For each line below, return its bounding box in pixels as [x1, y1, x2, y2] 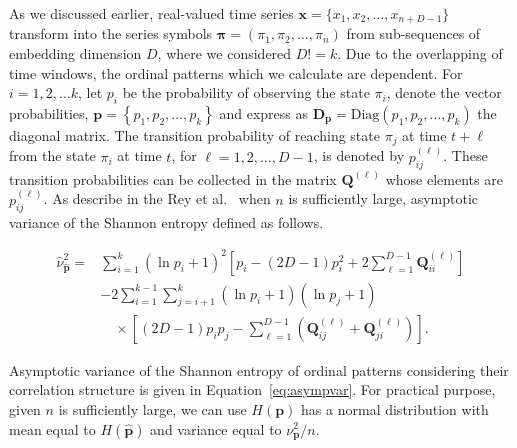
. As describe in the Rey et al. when [43, 188, 271, 209]
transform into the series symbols [9, 23, 213, 44]
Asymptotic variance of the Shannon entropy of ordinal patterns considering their [9, 359, 509, 380]
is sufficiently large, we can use [58, 398, 247, 419]
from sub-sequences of [346, 23, 481, 44]
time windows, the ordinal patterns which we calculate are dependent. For [9, 62, 463, 83]
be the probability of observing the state [122, 82, 370, 103]
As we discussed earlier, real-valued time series [9, 3, 294, 23]
